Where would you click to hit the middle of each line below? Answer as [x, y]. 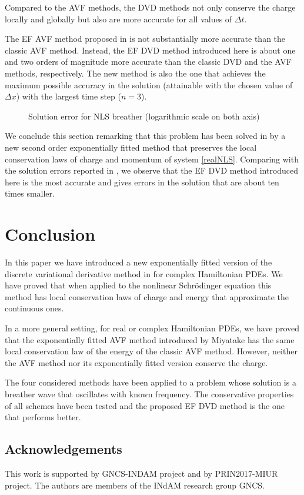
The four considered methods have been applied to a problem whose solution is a [151, 382]
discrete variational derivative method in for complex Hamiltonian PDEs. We [144, 273]
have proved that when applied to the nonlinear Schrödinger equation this [138, 285]
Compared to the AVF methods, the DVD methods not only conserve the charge [150, 7]
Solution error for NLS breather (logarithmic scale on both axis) [144, 116]
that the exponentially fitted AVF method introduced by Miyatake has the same [150, 339]
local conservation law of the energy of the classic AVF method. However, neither [151, 351]
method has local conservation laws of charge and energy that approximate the [147, 296]
